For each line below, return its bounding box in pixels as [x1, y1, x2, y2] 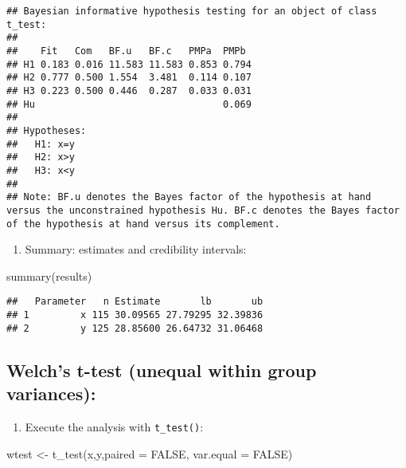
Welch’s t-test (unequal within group [6, 357, 317, 382]
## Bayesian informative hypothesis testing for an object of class [6, 6, 377, 17]
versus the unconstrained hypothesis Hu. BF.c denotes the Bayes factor [6, 204, 400, 216]
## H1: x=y [6, 138, 75, 150]
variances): [6, 381, 96, 406]
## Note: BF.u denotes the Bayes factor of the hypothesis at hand [6, 191, 372, 203]
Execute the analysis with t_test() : [25, 418, 204, 435]
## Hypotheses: [6, 124, 87, 136]
